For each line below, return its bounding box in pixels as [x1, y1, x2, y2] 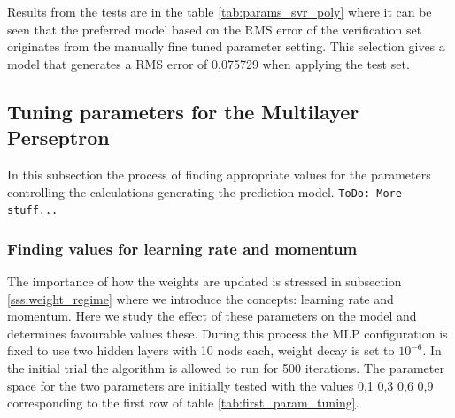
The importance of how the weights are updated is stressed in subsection [7, 272, 402, 291]
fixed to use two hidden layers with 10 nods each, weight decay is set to [7, 341, 395, 360]
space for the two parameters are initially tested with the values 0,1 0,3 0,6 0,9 [7, 376, 434, 394]
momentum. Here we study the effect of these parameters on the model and [7, 307, 417, 325]
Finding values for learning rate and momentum [7, 237, 358, 259]
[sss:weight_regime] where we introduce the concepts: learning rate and [7, 289, 394, 308]
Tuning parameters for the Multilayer [7, 97, 359, 125]
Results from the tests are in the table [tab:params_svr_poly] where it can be [7, 3, 432, 20]
